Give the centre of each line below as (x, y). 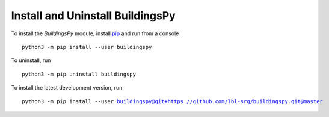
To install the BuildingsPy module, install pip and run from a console (95, 33)
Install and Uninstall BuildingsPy (93, 16)
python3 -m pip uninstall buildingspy (79, 74)
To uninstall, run (31, 60)
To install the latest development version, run (67, 88)
